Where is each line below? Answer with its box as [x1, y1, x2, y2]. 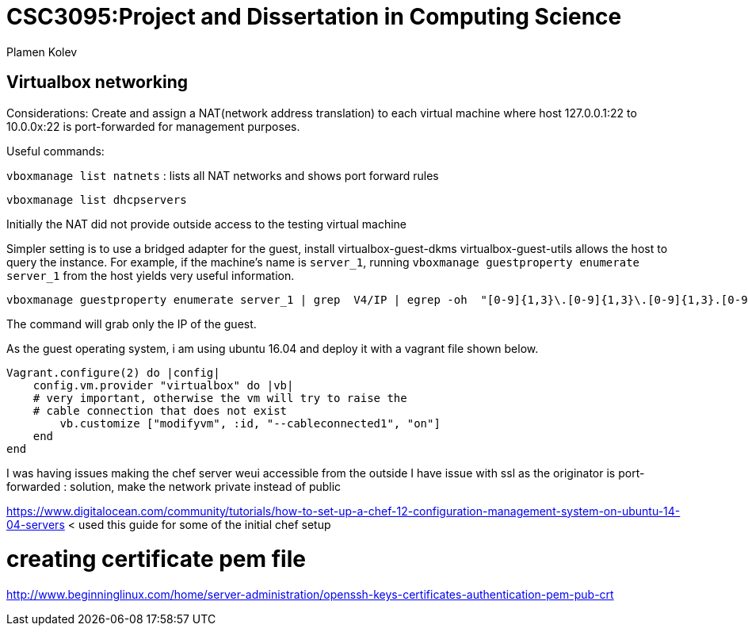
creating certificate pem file [6, 546, 306, 573]
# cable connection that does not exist [32, 404, 288, 417]
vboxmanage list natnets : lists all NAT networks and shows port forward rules [6, 168, 439, 182]
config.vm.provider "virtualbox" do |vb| [32, 378, 294, 392]
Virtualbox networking [6, 72, 189, 93]
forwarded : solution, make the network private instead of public [6, 479, 342, 493]
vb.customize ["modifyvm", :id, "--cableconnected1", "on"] [59, 416, 441, 430]
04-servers [6, 517, 65, 531]
